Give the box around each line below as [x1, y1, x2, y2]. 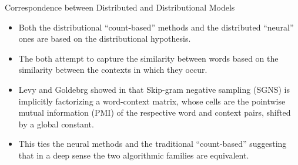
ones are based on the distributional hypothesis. [18, 32, 191, 45]
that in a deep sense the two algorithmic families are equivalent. [18, 149, 249, 161]
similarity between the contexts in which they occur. [18, 63, 207, 76]
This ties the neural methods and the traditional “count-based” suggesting [18, 137, 287, 150]
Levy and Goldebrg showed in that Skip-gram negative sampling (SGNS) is [18, 83, 290, 95]
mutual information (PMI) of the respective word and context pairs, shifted [18, 106, 291, 119]
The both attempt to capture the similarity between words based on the [18, 52, 279, 64]
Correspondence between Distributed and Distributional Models [5, 1, 235, 13]
